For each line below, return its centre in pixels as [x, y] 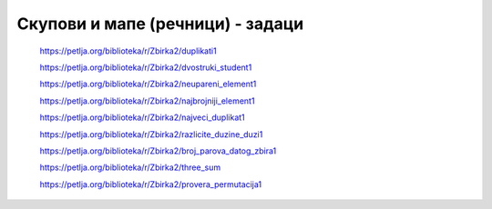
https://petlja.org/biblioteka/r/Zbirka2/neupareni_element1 [148, 84]
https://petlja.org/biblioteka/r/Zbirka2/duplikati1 [128, 51]
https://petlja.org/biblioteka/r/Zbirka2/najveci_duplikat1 [142, 117]
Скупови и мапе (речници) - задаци [160, 24]
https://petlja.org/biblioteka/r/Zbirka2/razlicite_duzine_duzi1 [151, 134]
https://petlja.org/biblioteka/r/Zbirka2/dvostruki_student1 [146, 67]
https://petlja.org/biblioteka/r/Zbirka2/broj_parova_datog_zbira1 [158, 151]
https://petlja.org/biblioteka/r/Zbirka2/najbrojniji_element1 [147, 101]
